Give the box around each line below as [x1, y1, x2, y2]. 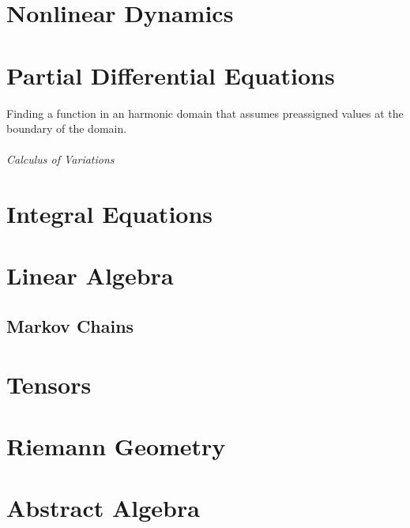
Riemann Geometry [6, 429, 226, 462]
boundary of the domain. [6, 120, 127, 137]
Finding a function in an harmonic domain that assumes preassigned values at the [6, 104, 404, 121]
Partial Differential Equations [6, 58, 335, 91]
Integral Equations [6, 198, 213, 230]
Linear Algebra [6, 259, 174, 292]
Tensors [6, 368, 92, 400]
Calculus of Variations [6, 151, 115, 168]
